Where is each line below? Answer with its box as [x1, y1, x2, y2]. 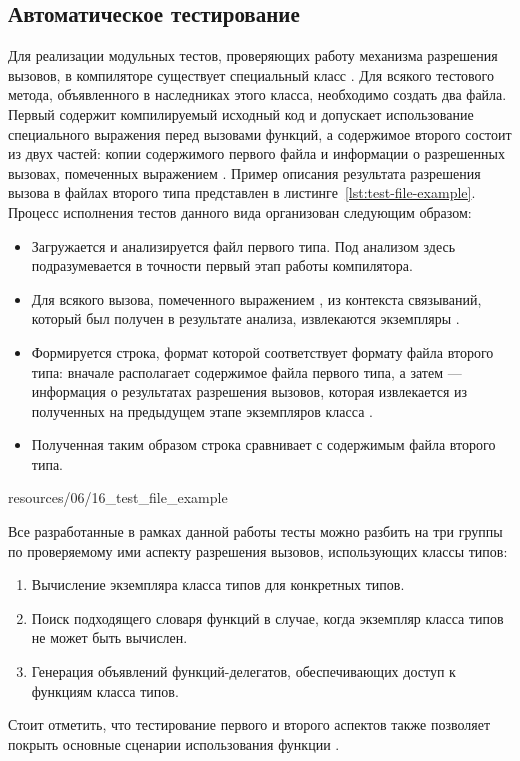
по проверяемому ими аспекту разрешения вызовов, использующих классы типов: [8, 540, 508, 561]
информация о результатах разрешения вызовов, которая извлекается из [31, 381, 468, 402]
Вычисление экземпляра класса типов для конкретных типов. [31, 574, 405, 595]
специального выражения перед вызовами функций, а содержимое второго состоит [8, 123, 512, 144]
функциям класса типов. [31, 680, 179, 701]
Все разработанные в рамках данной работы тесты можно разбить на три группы [8, 521, 503, 542]
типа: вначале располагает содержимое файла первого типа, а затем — [31, 361, 462, 382]
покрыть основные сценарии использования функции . [8, 733, 340, 754]
